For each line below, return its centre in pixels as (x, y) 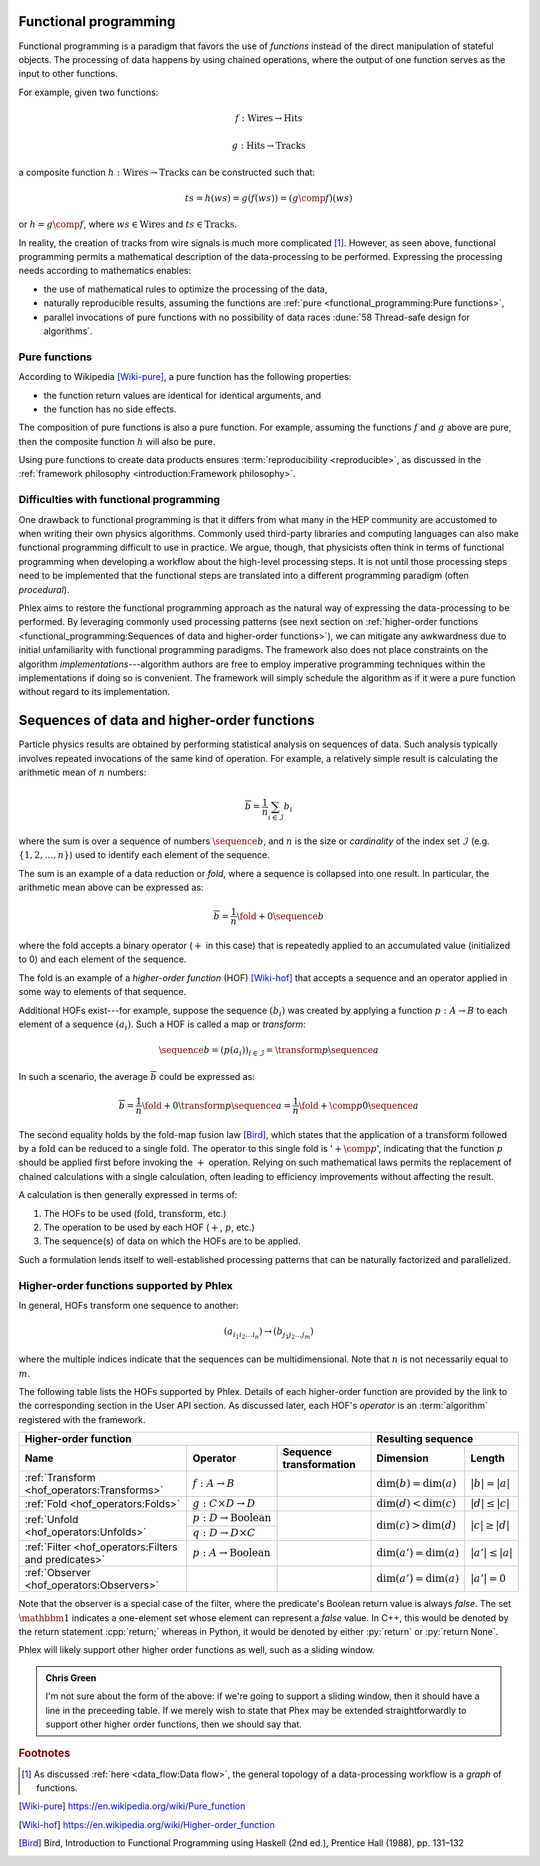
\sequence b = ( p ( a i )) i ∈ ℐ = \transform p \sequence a (268, 1051)
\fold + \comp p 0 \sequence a (358, 1105)
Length (487, 1458)
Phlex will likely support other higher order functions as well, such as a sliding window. (196, 1650)
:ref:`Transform (60, 1478)
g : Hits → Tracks (269, 146)
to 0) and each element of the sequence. (102, 959)
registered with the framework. (82, 1419)
